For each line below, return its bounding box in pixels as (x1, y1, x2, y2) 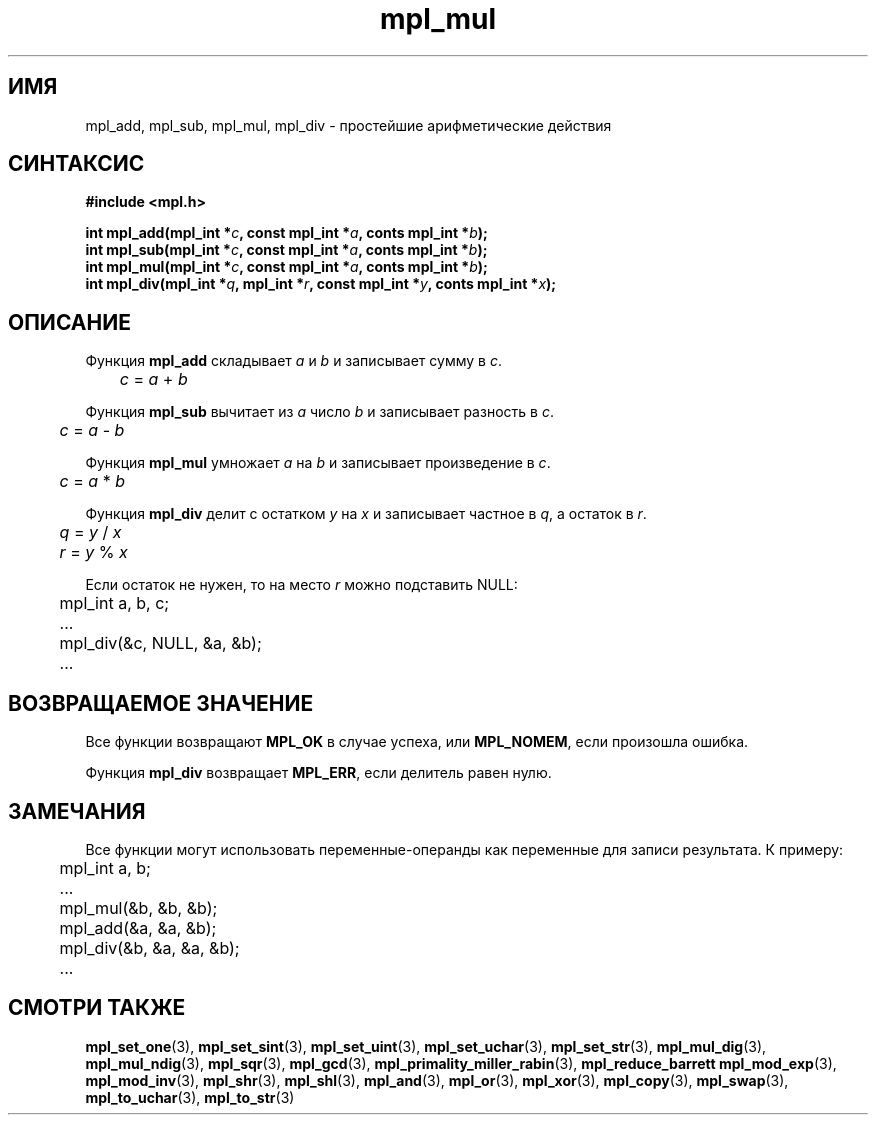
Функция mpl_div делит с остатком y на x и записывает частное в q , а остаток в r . (85, 505, 647, 523)
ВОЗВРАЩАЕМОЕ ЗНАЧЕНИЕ (8, 690, 314, 716)
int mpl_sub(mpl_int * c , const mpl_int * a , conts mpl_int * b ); (85, 241, 488, 259)
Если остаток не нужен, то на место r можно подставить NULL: (85, 576, 518, 594)
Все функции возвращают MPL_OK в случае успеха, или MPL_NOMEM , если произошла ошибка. (85, 733, 749, 751)
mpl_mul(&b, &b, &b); (59, 897, 218, 918)
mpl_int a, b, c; (59, 593, 170, 614)
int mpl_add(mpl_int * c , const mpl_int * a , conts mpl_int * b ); (85, 224, 488, 242)
